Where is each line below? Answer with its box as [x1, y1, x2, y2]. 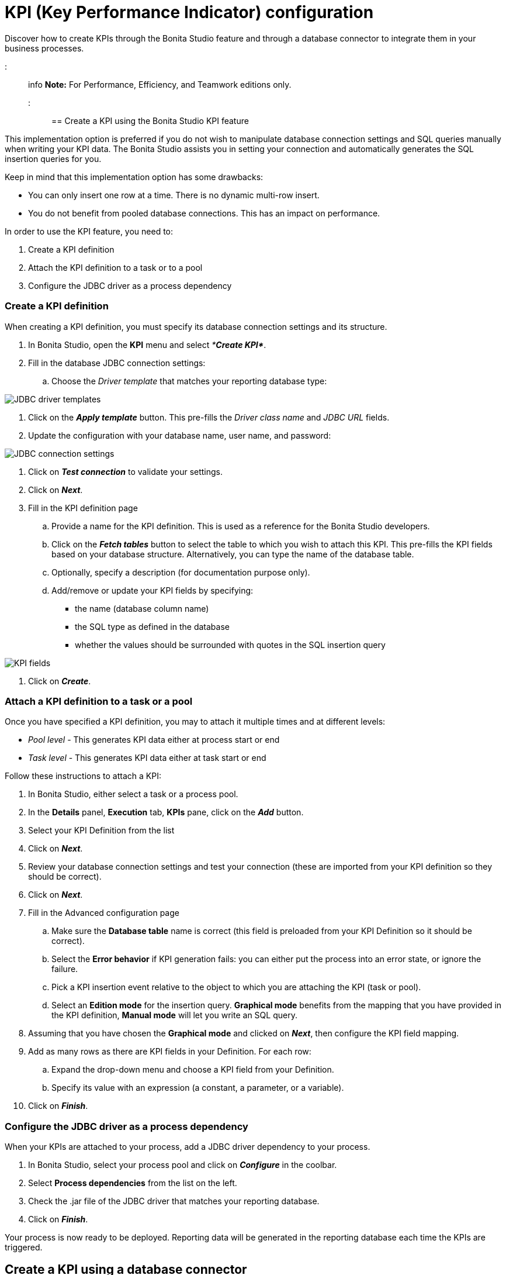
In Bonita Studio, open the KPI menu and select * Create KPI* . [28, 339, 266, 350]
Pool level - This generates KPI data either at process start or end [28, 735, 280, 745]
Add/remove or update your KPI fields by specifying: [51, 585, 254, 595]
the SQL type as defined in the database [75, 621, 230, 632]
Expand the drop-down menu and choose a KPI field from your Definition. [51, 1064, 334, 1075]
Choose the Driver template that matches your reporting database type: [51, 375, 327, 386]
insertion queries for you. [5, 153, 102, 164]
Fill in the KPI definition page [28, 502, 138, 513]
